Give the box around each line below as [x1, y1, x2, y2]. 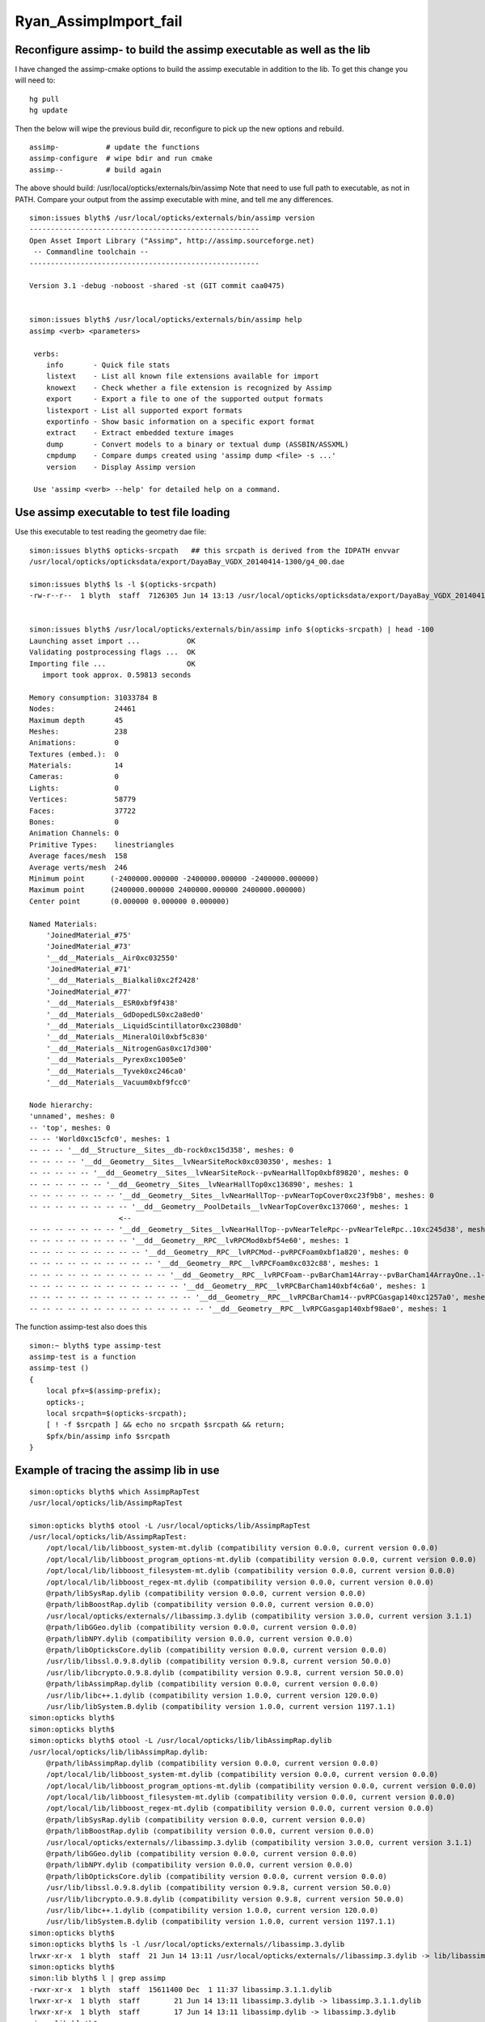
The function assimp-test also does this [15, 1322, 147, 1332]
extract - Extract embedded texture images [45, 429, 234, 438]
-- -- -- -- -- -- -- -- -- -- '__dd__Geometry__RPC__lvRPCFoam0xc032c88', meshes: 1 [29, 1258, 379, 1268]
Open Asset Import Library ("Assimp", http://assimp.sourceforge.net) [29, 235, 315, 245]
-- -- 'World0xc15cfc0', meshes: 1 [29, 1134, 171, 1144]
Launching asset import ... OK [29, 636, 196, 645]
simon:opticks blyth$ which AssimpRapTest [29, 1487, 200, 1496]
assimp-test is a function [29, 1352, 137, 1361]
